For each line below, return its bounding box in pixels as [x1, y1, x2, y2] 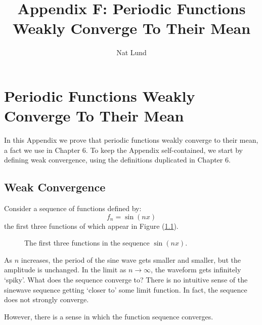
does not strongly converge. [4, 294, 89, 305]
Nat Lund [116, 47, 147, 58]
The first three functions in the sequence [24, 237, 150, 248]
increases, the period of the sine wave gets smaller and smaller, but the [21, 254, 241, 265]
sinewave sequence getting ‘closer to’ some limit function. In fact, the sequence [4, 284, 247, 295]
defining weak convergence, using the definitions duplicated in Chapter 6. [4, 154, 231, 165]
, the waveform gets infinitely [151, 264, 241, 275]
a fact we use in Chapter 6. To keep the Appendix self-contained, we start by [4, 144, 243, 155]
